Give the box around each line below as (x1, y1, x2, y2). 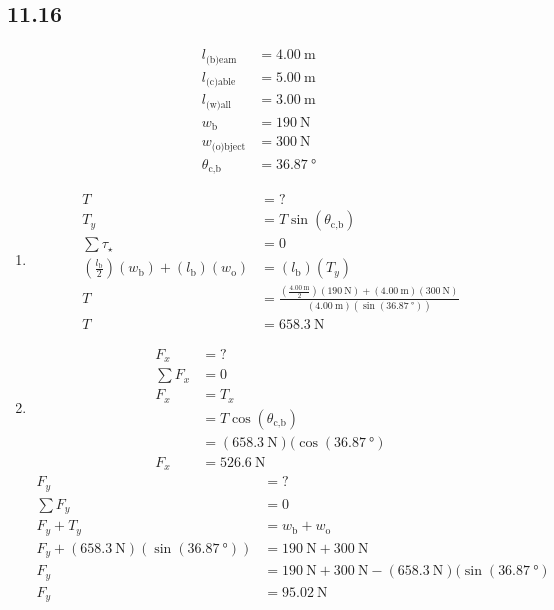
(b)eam (205, 54, 237, 65)
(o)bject (211, 141, 246, 152)
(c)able (205, 77, 236, 88)
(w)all (205, 99, 232, 110)
